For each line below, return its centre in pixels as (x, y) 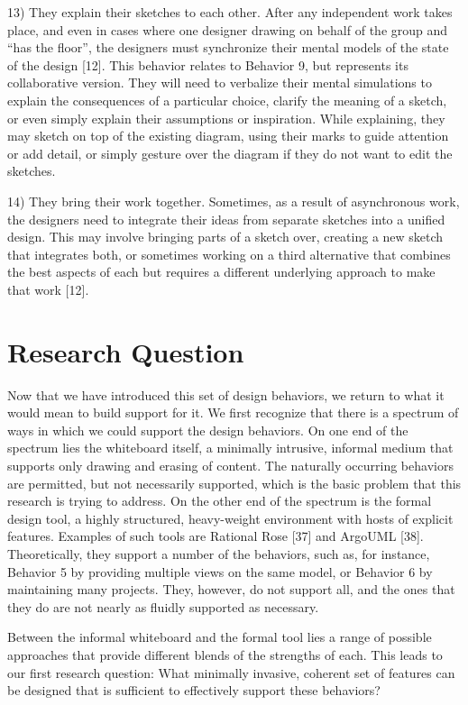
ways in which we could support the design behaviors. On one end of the (208, 430)
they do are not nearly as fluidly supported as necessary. (163, 606)
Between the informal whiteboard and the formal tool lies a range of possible (220, 637)
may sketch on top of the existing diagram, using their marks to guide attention (228, 136)
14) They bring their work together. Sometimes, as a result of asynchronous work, (234, 201)
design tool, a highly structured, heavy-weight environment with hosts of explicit (230, 518)
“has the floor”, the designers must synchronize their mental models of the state (228, 47)
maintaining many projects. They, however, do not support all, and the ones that (231, 589)
